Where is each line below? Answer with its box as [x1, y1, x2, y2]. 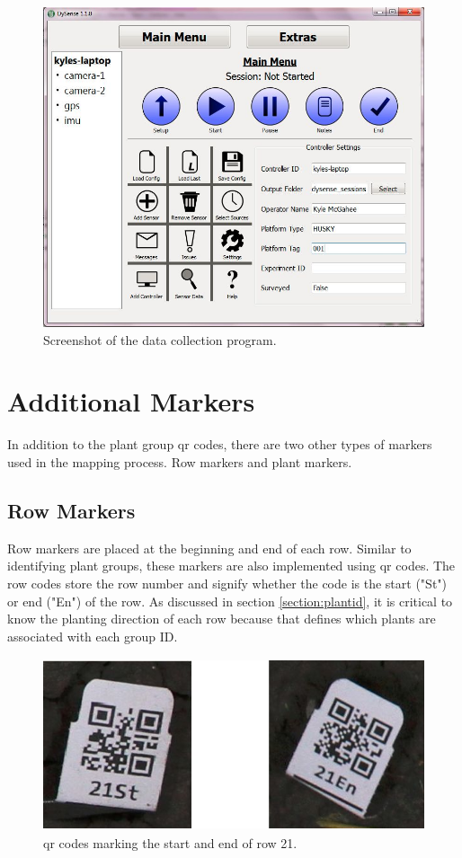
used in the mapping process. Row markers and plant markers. [7, 453, 352, 472]
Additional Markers [7, 383, 255, 420]
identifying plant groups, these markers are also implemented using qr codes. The [7, 556, 456, 575]
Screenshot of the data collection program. [43, 330, 277, 349]
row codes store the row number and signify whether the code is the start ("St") [7, 574, 448, 592]
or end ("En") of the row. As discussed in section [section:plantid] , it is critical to [7, 591, 453, 610]
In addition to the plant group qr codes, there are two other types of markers [7, 435, 432, 454]
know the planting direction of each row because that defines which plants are [7, 609, 436, 628]
